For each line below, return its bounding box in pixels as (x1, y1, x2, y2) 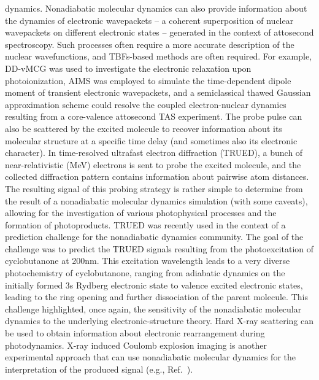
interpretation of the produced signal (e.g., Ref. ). (5, 362, 193, 375)
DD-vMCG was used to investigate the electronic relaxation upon (5, 61, 252, 74)
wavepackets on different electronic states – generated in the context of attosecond (5, 26, 314, 39)
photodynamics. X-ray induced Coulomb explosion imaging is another (5, 338, 267, 351)
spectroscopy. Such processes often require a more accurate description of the (5, 37, 294, 50)
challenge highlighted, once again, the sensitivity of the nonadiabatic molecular (5, 302, 302, 315)
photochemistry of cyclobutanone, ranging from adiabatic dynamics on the (5, 266, 285, 279)
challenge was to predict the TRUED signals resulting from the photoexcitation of (5, 242, 314, 255)
